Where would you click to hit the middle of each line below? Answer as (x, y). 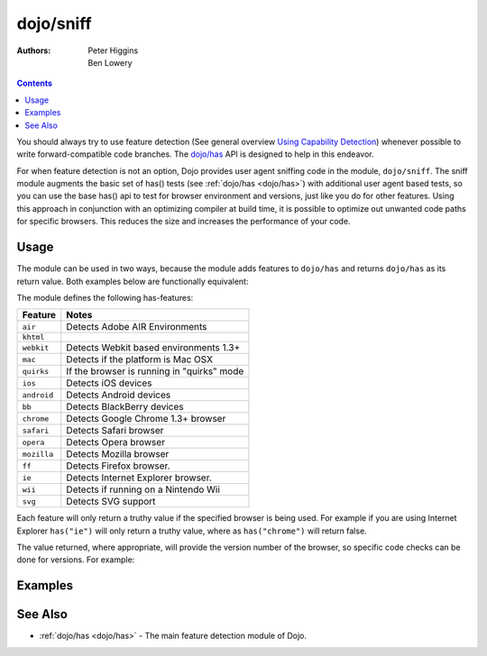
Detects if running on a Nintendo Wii (143, 489)
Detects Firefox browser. (118, 466)
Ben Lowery (110, 62)
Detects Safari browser (115, 431)
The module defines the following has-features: (105, 297)
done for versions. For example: (76, 560)
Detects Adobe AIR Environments (137, 327)
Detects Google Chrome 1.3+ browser (146, 419)
